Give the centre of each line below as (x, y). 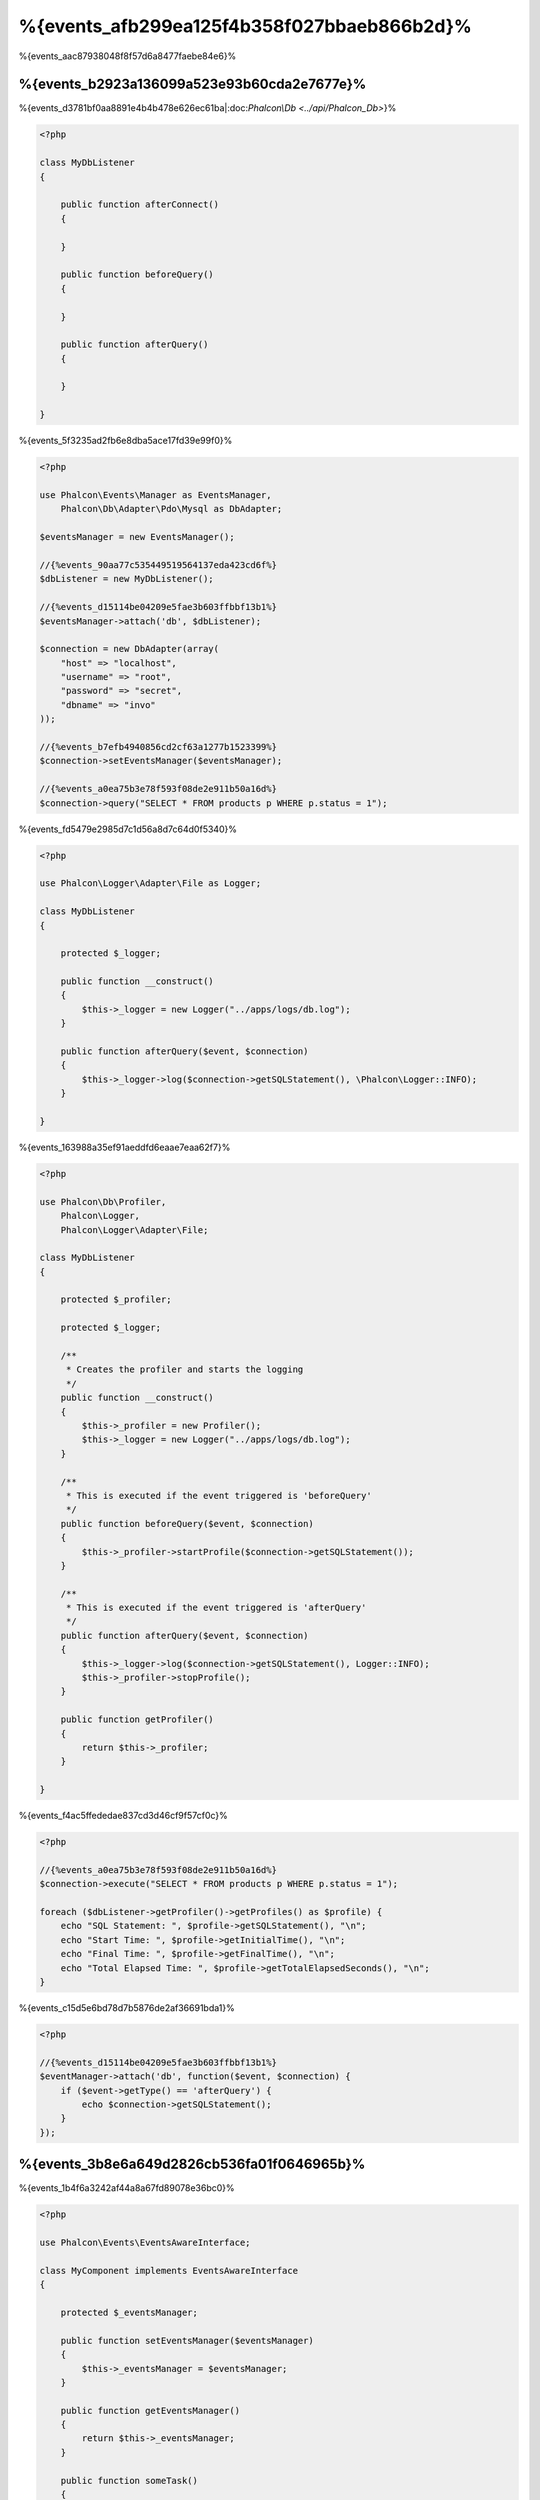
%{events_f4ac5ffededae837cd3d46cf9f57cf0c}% (123, 1816)
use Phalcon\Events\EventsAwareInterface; (145, 2242)
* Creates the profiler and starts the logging (184, 1369)
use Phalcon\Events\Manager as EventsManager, (155, 495)
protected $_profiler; (116, 1299)
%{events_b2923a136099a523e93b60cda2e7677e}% (192, 84)
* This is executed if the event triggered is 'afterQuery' (216, 1608)
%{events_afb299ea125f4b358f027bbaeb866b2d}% (245, 26)
